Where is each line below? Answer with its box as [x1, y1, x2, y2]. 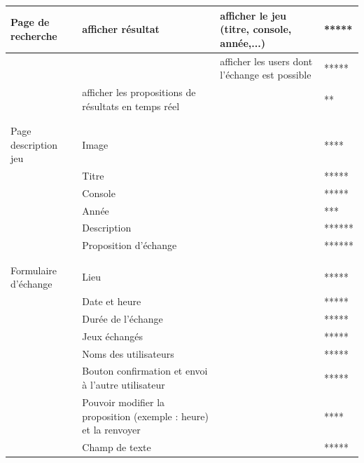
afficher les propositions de [82, 84, 196, 99]
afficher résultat [82, 22, 160, 36]
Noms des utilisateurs [82, 346, 174, 361]
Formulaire [10, 262, 57, 277]
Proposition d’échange [82, 238, 177, 253]
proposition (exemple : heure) [82, 408, 209, 423]
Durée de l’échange [82, 311, 163, 326]
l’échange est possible [220, 67, 311, 82]
